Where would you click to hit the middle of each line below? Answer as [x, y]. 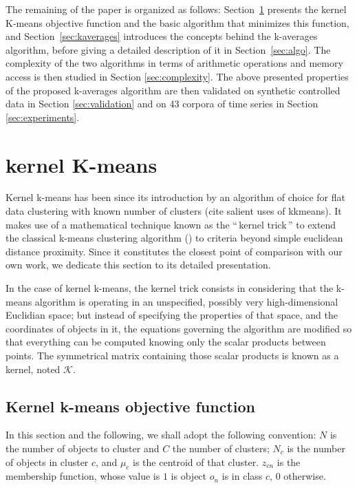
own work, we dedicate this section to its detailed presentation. [138, 265]
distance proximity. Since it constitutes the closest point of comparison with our [174, 251]
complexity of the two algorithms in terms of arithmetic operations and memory [174, 63]
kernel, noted [33, 369]
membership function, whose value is [83, 476]
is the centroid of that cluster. [196, 462]
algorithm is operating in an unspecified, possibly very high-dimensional [186, 301]
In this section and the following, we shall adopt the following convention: [161, 435]
